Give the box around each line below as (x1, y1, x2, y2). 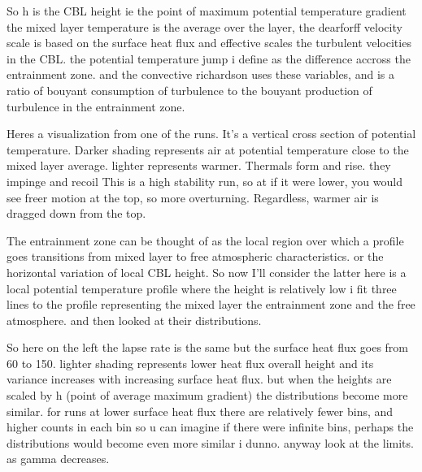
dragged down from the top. (7, 205, 146, 222)
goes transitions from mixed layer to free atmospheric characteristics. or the (7, 248, 384, 265)
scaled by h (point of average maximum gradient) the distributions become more (7, 387, 408, 404)
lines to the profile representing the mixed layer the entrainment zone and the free (7, 296, 415, 313)
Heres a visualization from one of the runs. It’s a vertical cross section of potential (7, 125, 416, 142)
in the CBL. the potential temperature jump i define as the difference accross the (7, 50, 411, 67)
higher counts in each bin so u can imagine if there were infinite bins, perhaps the (7, 418, 414, 435)
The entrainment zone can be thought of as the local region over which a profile (7, 232, 404, 249)
